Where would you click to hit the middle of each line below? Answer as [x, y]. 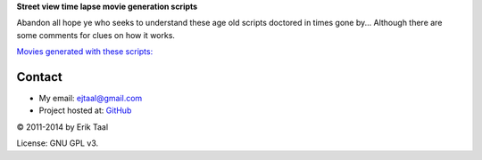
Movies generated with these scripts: [85, 52]
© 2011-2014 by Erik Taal [62, 127]
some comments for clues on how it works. [96, 35]
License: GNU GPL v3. [58, 143]
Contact [39, 77]
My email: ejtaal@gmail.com [91, 99]
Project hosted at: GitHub [85, 110]
